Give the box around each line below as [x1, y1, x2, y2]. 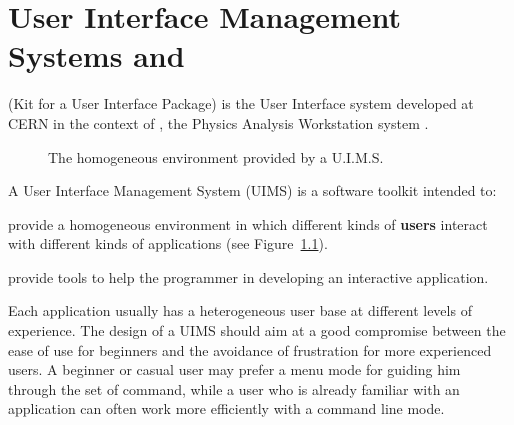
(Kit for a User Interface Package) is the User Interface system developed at [8, 93, 474, 114]
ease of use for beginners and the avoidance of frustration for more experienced [8, 339, 492, 360]
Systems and [8, 35, 185, 76]
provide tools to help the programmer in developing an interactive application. [8, 266, 489, 287]
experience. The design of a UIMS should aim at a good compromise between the [8, 320, 506, 341]
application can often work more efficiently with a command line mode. [8, 398, 445, 419]
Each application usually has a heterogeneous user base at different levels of [8, 300, 472, 321]
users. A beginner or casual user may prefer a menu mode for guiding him [8, 359, 461, 380]
